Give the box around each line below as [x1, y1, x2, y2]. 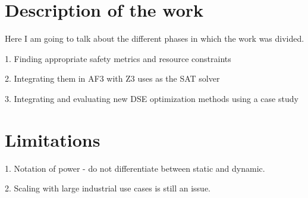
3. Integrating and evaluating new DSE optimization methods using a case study [5, 92, 298, 104]
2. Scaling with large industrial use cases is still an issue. [5, 182, 211, 194]
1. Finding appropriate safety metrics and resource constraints [5, 52, 231, 64]
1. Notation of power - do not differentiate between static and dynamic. [5, 162, 265, 174]
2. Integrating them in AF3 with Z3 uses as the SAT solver [5, 72, 220, 85]
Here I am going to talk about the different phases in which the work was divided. [5, 32, 304, 45]
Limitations [5, 127, 100, 151]
